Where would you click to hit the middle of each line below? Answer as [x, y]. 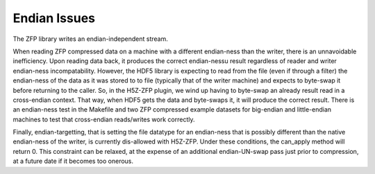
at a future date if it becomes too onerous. [73, 161]
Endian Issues [54, 18]
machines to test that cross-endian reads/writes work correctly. [104, 119]
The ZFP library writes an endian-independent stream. [90, 39]
